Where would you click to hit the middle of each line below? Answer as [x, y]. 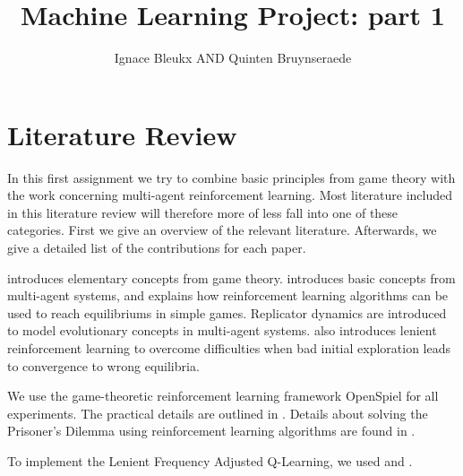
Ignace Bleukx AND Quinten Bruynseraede [233, 58]
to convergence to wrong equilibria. [103, 365]
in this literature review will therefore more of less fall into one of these [203, 212]
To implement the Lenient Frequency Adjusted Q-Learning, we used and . [210, 460]
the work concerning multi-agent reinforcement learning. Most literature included [230, 195]
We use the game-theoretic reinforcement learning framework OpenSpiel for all [223, 396]
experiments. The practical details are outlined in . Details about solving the [218, 413]
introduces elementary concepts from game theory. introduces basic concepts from [231, 277]
